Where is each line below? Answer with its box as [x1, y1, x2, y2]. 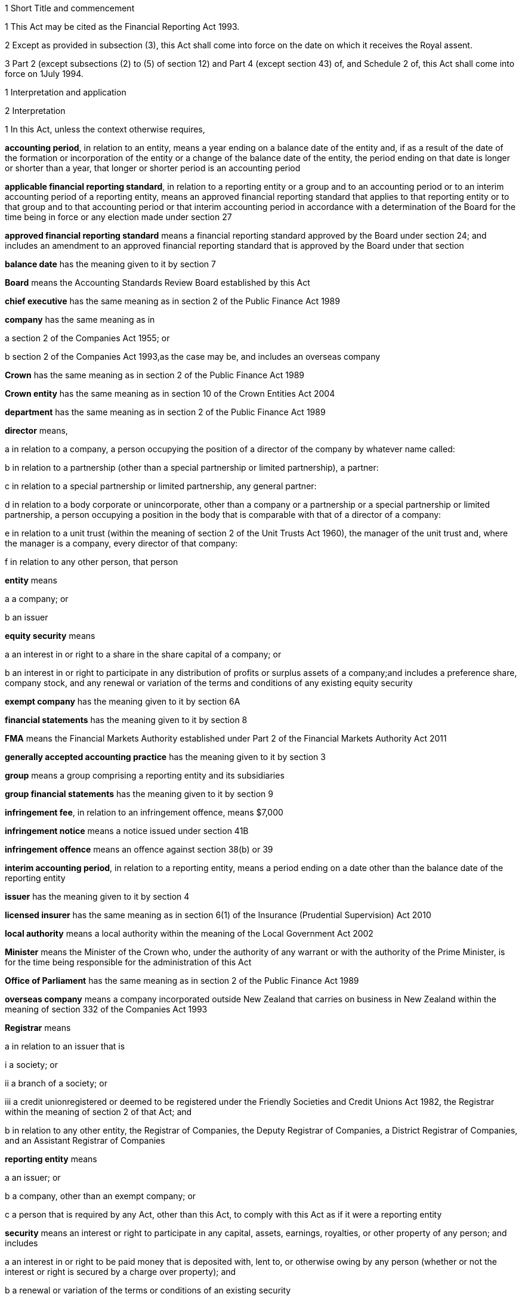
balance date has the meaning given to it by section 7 [5, 259, 216, 269]
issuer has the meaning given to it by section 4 [5, 891, 190, 901]
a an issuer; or [5, 1172, 61, 1182]
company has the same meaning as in [5, 314, 155, 325]
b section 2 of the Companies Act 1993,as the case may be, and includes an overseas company [5, 351, 381, 362]
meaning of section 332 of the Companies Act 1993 [5, 1004, 208, 1014]
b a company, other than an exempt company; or [5, 1191, 196, 1201]
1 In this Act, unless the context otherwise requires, [5, 124, 205, 134]
